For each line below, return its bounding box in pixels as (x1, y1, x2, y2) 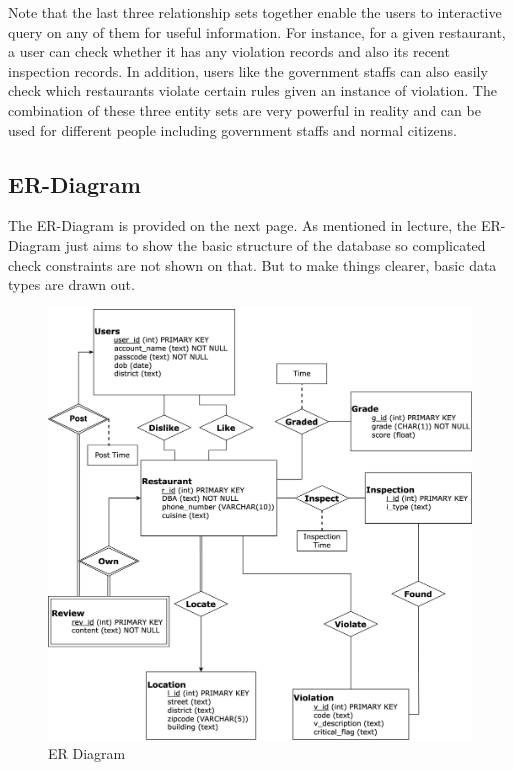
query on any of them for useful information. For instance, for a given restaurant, (8, 21, 506, 42)
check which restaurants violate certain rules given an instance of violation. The (8, 80, 497, 101)
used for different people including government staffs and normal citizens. (8, 119, 457, 140)
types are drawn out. (8, 274, 135, 295)
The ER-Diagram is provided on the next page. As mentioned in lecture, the (8, 215, 477, 236)
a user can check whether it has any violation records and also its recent (8, 41, 450, 62)
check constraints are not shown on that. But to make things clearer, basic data (8, 254, 497, 275)
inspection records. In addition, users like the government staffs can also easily (8, 60, 488, 81)
